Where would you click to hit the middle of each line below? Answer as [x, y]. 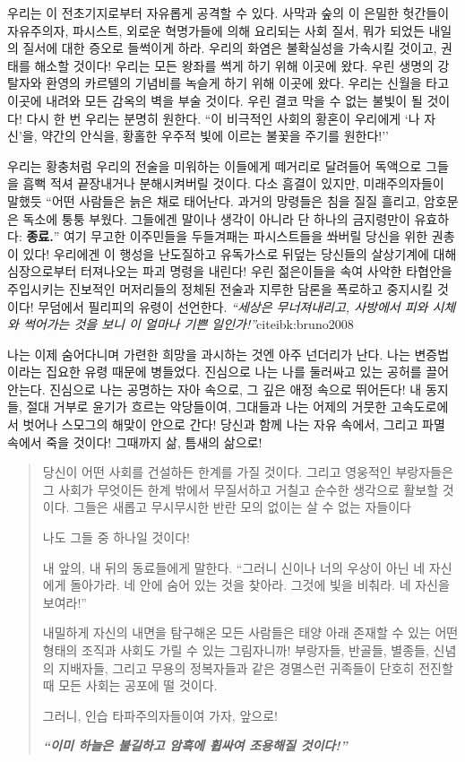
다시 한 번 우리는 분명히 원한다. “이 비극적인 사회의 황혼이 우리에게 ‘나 [223, 118]
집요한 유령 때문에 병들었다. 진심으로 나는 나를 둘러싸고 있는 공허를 [234, 372]
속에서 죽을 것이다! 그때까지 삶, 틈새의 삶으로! [135, 442]
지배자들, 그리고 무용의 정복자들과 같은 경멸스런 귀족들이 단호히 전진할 [256, 667]
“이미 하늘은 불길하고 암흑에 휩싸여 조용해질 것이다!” [195, 745]
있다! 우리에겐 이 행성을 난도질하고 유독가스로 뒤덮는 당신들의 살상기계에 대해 [240, 253]
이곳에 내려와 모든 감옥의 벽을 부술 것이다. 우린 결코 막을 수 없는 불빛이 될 [215, 100]
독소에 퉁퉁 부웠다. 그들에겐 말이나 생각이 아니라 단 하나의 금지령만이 [216, 218]
